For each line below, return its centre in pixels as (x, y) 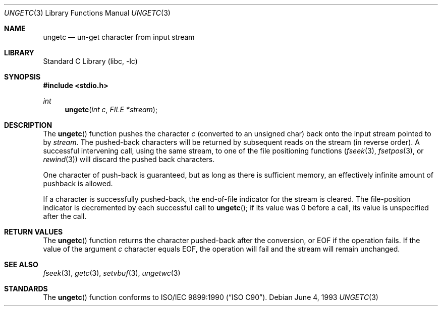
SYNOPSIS (22, 77)
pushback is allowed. (78, 183)
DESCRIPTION (28, 125)
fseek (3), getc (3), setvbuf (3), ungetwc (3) (112, 273)
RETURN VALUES (34, 232)
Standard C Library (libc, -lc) (90, 61)
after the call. (65, 216)
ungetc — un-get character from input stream (119, 37)
